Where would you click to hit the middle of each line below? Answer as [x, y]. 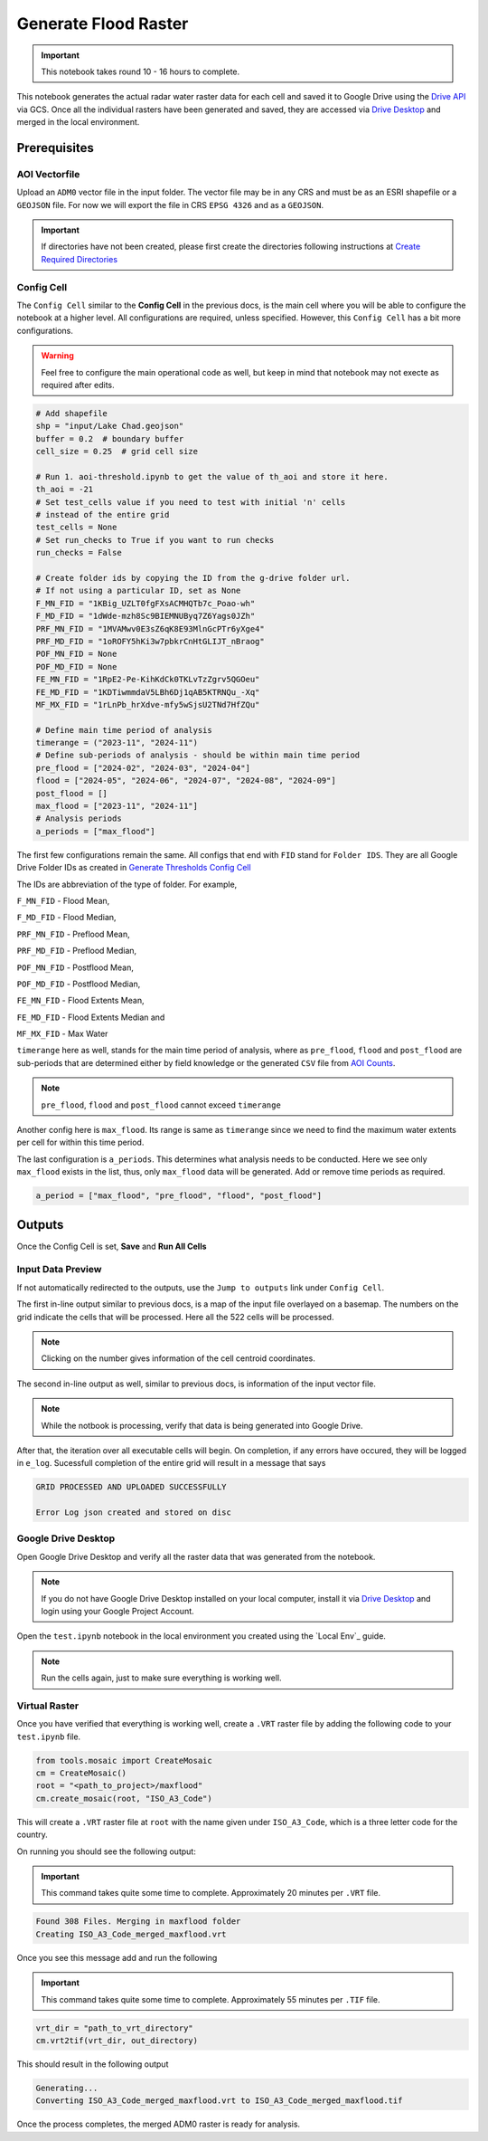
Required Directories [79, 259]
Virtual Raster [48, 1706]
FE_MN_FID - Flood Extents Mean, [80, 1001]
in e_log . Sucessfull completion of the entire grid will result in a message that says [171, 1463]
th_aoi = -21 [65, 490]
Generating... [67, 2088]
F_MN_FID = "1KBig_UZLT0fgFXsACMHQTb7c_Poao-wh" [145, 603]
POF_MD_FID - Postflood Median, [79, 984]
